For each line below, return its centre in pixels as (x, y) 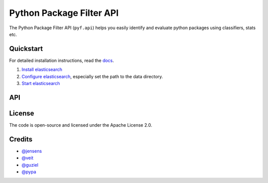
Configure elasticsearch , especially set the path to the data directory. (92, 76)
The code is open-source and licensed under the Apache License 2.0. (81, 125)
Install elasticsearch (42, 70)
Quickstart (26, 49)
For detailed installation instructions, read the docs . (62, 60)
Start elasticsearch (41, 84)
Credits (21, 139)
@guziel (30, 165)
